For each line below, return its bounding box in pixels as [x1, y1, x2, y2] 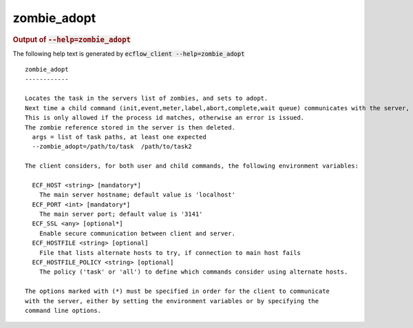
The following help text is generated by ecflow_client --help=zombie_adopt [12, 49, 245, 58]
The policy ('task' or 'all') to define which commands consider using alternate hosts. [39, 268, 348, 276]
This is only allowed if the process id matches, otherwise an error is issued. [25, 114, 305, 122]
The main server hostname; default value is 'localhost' [39, 191, 235, 199]
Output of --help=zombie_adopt [12, 34, 131, 44]
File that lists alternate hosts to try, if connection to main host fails [39, 249, 301, 256]
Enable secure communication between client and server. [39, 229, 235, 237]
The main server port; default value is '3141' [39, 210, 203, 218]
